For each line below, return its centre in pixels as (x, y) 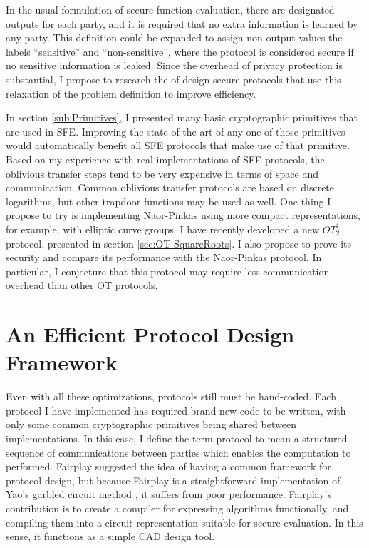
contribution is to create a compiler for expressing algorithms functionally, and (177, 508)
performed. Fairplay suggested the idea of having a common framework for (168, 466)
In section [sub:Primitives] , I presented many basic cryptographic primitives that (182, 117)
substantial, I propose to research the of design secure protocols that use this (173, 79)
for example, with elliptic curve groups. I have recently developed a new (163, 229)
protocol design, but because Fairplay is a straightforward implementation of (173, 480)
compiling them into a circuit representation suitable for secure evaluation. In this (184, 522)
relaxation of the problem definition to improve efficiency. (131, 93)
